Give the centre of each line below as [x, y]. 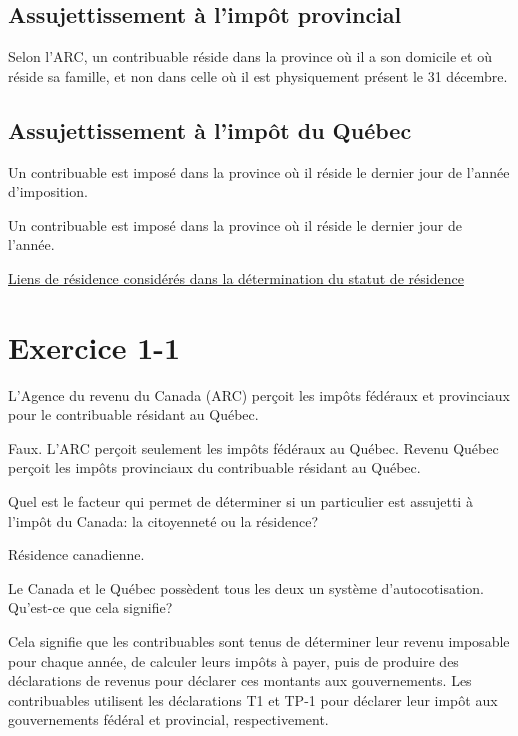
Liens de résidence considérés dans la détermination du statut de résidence [236, 277]
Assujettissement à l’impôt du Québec [210, 129]
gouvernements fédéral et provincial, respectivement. [168, 719]
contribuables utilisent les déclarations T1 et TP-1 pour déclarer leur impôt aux [253, 699]
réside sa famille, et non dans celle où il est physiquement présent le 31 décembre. [258, 75]
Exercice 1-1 [94, 346]
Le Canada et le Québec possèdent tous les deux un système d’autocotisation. [246, 587]
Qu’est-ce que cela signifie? [90, 607]
